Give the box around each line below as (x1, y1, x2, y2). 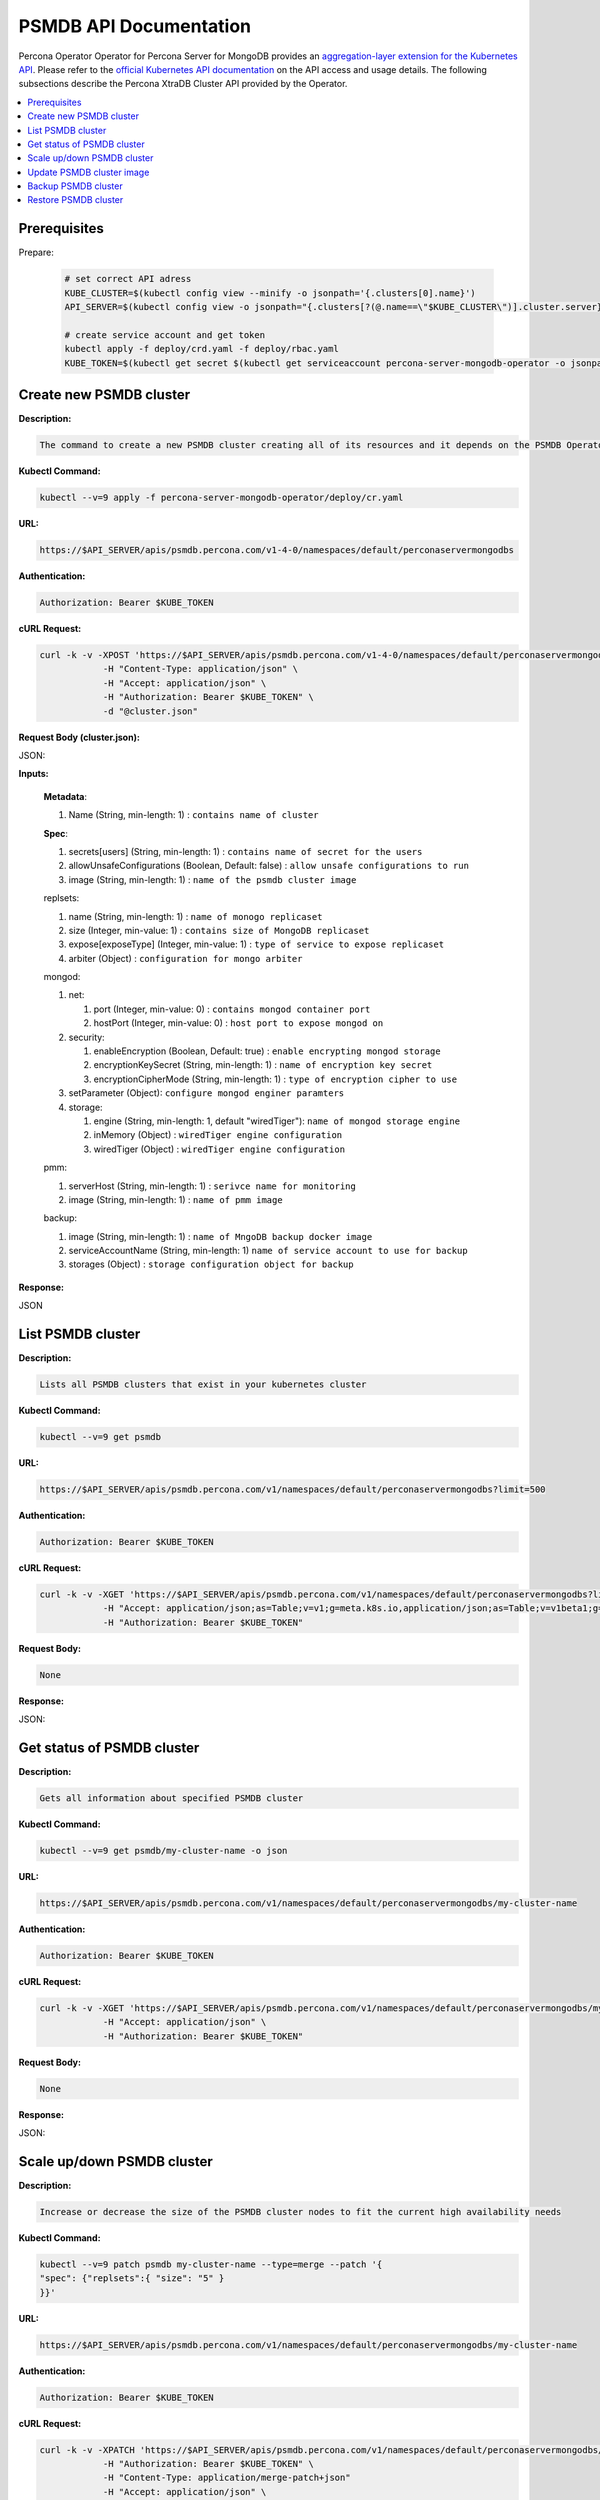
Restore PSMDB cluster (27, 194, 124, 206)
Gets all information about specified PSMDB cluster (39, 1793, 304, 1804)
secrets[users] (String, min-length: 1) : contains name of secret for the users (68, 845, 423, 857)
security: (68, 1031, 105, 1043)
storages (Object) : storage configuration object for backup (68, 1258, 354, 1270)
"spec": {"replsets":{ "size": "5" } (39, 2273, 225, 2284)
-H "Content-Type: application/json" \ (102, 663, 299, 675)
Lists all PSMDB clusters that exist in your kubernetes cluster (39, 1379, 367, 1390)
